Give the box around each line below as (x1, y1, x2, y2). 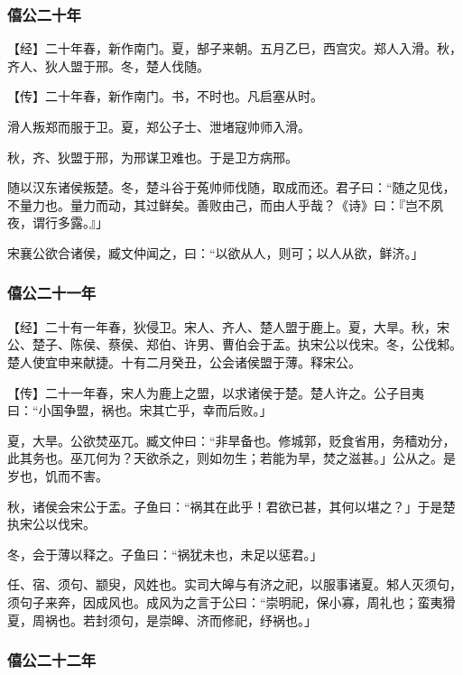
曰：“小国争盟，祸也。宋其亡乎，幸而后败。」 (7, 401, 273, 420)
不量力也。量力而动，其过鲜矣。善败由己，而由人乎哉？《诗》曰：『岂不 (7, 195, 431, 214)
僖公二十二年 (7, 649, 97, 671)
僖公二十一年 (7, 282, 97, 304)
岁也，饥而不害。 (7, 466, 108, 485)
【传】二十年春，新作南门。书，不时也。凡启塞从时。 (7, 87, 323, 106)
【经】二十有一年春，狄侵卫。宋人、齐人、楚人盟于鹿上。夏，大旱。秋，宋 (7, 317, 449, 336)
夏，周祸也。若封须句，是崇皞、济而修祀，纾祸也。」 (7, 610, 317, 629)
